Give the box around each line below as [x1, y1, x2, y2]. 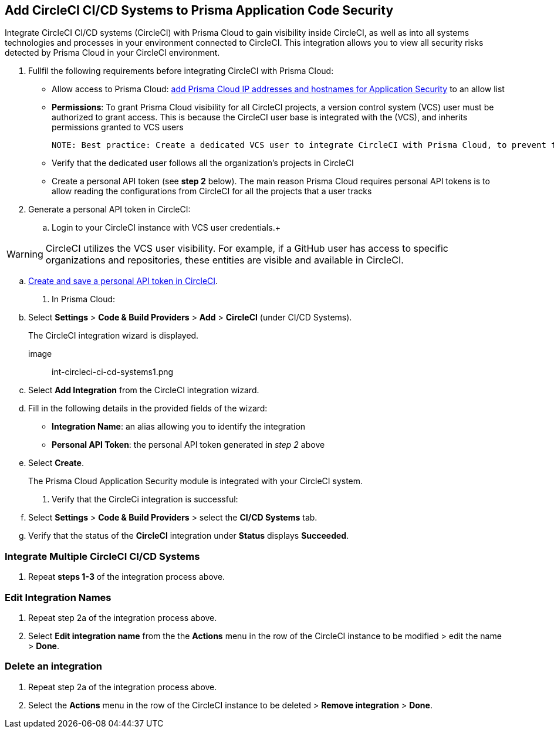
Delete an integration [5, 660, 102, 673]
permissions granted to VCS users [52, 122, 184, 133]
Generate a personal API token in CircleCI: [28, 204, 191, 215]
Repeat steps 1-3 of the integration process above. [28, 572, 225, 582]
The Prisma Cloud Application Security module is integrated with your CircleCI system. [28, 476, 363, 487]
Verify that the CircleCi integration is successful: [52, 494, 238, 505]
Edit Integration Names [5, 591, 112, 603]
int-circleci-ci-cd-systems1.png [52, 367, 174, 377]
